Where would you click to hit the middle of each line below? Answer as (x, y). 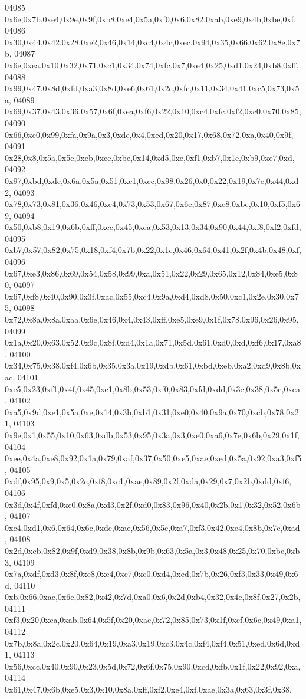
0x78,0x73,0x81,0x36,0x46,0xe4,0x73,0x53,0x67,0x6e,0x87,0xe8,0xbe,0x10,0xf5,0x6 (152, 204)
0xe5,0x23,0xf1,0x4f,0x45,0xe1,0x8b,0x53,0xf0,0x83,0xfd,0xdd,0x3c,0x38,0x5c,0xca (153, 388)
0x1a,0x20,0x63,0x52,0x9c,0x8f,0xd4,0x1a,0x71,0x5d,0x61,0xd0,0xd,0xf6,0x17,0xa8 (153, 342)
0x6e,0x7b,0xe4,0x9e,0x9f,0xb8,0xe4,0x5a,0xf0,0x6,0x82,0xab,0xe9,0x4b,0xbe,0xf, (151, 19)
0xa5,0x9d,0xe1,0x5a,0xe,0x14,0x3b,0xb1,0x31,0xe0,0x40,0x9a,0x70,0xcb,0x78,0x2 (152, 411)
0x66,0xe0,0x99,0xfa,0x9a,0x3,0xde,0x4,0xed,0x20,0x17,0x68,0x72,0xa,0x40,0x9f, (149, 134)
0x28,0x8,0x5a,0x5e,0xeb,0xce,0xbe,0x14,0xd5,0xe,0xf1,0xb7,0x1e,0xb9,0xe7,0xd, (150, 157)
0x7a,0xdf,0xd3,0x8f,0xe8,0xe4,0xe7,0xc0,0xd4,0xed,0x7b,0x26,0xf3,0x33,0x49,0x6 (152, 574)
